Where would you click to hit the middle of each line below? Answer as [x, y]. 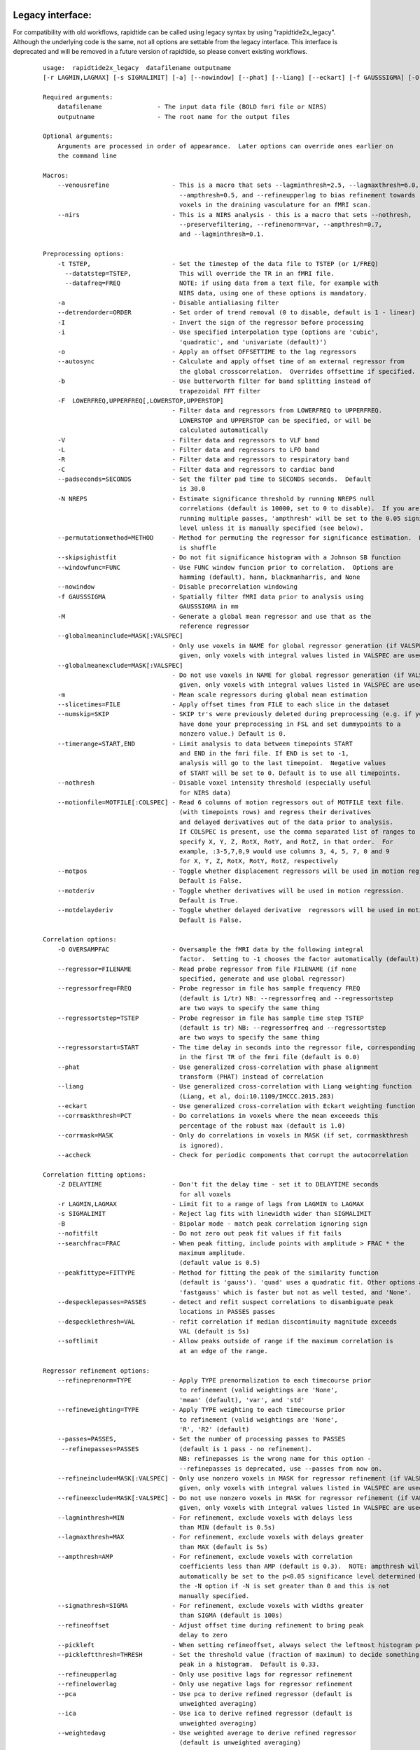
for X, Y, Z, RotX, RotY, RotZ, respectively [259, 861]
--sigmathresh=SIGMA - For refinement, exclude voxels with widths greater [210, 1606]
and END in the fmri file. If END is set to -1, [264, 754]
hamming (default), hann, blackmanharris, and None [269, 577]
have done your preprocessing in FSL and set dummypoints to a [290, 724]
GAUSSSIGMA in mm [209, 607]
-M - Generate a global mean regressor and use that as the [214, 616]
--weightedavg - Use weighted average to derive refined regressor [207, 1733]
